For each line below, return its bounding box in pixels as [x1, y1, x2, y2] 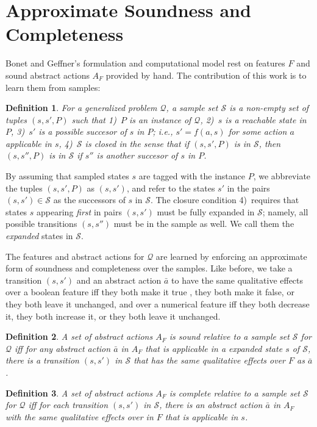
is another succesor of [96, 149, 178, 162]
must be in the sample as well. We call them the [113, 217, 294, 230]
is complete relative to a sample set [169, 386, 300, 399]
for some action [228, 125, 287, 138]
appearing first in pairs [37, 205, 122, 218]
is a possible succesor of [38, 125, 127, 138]
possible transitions [5, 217, 77, 230]
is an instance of [129, 113, 191, 126]
